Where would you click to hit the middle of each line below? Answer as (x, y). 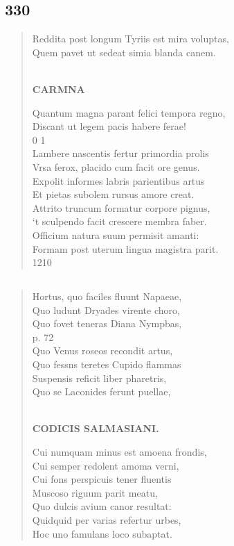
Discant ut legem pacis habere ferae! (109, 126)
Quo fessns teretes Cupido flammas (107, 364)
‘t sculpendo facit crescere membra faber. (119, 221)
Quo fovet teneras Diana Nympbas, (107, 323)
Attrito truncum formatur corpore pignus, (121, 207)
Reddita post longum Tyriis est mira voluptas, (130, 39)
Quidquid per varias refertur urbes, (107, 520)
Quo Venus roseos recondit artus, (102, 350)
